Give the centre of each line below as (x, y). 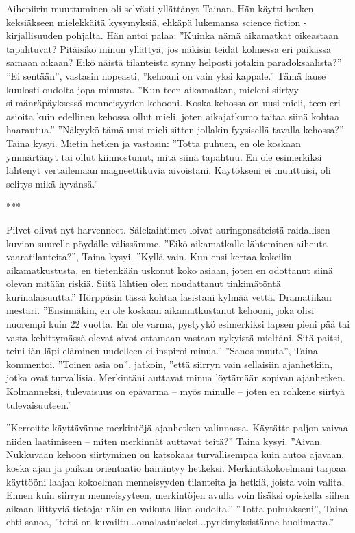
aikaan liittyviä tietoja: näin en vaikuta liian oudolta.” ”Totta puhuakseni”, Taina (177, 508)
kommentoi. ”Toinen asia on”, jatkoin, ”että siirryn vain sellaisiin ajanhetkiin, (170, 364)
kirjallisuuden (35, 35)
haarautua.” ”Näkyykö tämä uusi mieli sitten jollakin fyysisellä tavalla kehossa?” (175, 129)
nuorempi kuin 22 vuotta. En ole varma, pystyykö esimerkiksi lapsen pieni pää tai (178, 324)
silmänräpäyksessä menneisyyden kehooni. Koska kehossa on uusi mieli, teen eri (173, 103)
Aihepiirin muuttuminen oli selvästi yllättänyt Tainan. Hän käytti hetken (160, 8)
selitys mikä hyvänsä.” (52, 183)
